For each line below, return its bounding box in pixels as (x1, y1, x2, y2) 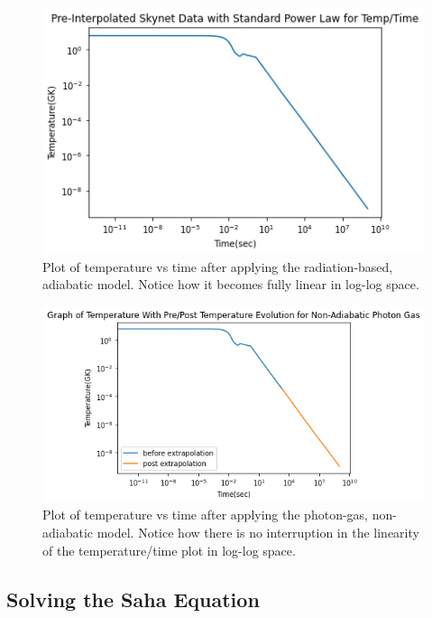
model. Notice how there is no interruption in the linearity (97, 522, 419, 541)
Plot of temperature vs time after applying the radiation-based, (42, 257, 393, 276)
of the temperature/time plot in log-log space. (42, 540, 296, 559)
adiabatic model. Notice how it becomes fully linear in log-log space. (42, 275, 419, 294)
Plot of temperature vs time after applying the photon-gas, (42, 505, 368, 524)
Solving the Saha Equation (6, 585, 260, 613)
